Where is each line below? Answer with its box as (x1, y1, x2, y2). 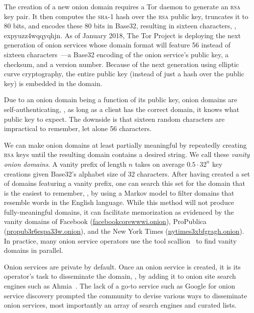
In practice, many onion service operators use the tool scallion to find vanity (4, 235, 237, 246)
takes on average (135, 158, 185, 169)
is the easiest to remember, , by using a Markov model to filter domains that (4, 187, 234, 198)
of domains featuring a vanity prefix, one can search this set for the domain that (4, 178, 246, 188)
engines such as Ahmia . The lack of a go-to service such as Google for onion (4, 281, 235, 291)
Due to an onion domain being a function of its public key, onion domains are (4, 94, 237, 105)
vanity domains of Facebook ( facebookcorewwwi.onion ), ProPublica (4, 216, 207, 226)
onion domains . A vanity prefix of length (4, 158, 127, 169)
